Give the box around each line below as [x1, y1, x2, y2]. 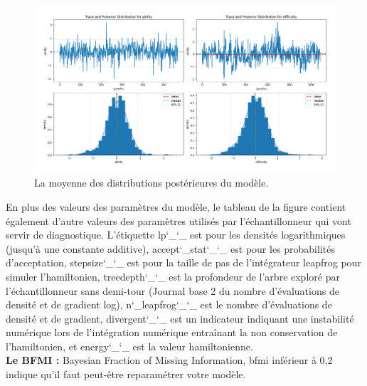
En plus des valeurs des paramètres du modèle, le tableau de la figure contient [6, 199, 346, 214]
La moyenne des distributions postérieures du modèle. [34, 175, 269, 190]
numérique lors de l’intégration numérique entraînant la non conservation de [6, 325, 338, 340]
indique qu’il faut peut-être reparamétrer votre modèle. [6, 367, 246, 382]
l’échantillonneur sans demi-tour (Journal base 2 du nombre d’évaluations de [6, 283, 339, 298]
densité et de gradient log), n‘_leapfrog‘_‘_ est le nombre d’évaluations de [6, 297, 332, 312]
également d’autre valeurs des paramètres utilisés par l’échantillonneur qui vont [6, 213, 351, 228]
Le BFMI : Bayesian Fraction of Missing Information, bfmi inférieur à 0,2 [6, 353, 333, 367]
